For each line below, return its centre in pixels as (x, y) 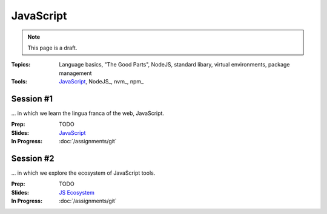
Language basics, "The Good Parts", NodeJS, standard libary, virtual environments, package (174, 65)
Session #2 (33, 158)
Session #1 (32, 99)
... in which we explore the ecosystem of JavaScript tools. (83, 173)
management (75, 73)
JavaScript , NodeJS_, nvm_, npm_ (101, 82)
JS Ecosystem (77, 192)
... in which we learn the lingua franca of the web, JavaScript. (88, 113)
